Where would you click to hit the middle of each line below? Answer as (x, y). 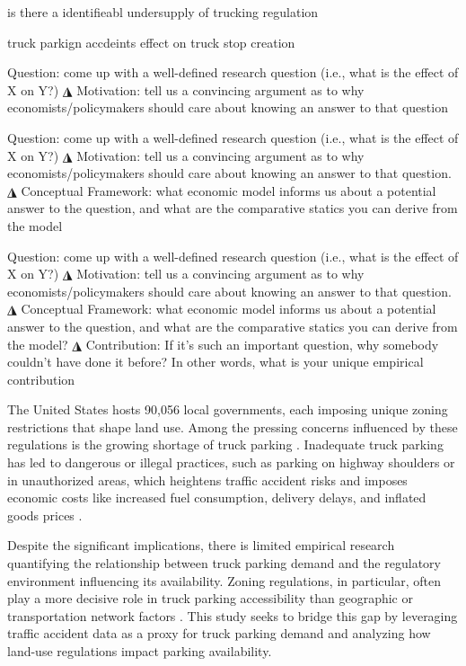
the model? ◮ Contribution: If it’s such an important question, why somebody (223, 344)
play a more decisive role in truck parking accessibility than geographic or (210, 598)
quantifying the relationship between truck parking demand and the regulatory (224, 563)
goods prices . (45, 515)
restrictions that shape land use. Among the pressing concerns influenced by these (233, 426)
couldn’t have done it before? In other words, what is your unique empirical (215, 362)
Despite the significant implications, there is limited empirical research (201, 545)
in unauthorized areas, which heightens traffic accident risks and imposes (207, 480)
